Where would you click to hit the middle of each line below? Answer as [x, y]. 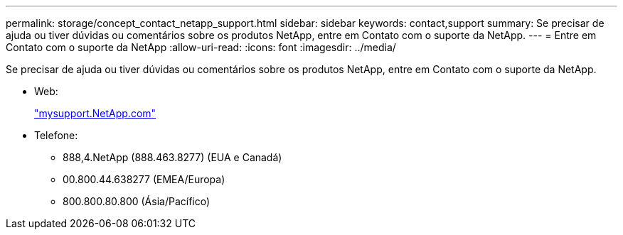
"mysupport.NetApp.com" [95, 113]
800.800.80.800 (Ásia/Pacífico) [137, 201]
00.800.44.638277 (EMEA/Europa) [144, 179]
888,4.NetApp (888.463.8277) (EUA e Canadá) [172, 157]
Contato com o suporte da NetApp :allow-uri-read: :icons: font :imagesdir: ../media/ [201, 47]
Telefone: [56, 135]
